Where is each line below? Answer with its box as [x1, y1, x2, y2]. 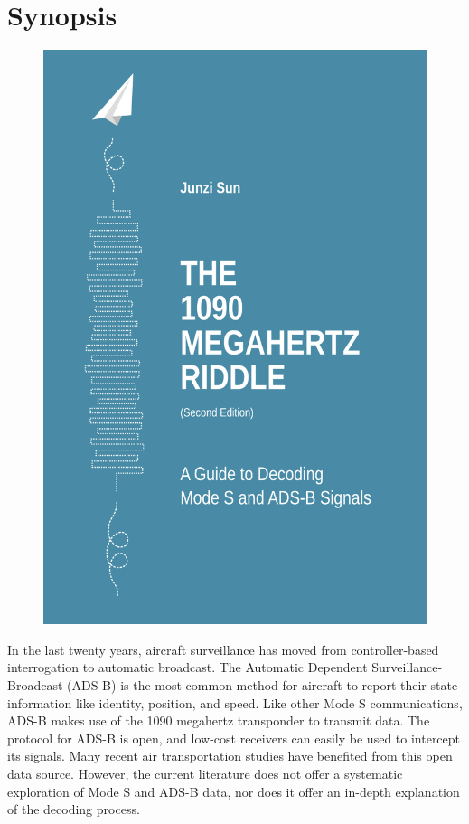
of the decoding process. [7, 800, 140, 819]
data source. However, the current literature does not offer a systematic [7, 763, 403, 782]
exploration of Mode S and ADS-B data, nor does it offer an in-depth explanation [7, 781, 460, 800]
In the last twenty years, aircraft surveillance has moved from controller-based [7, 639, 439, 658]
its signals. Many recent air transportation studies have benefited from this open [7, 746, 453, 765]
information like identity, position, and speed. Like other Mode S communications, [7, 693, 463, 712]
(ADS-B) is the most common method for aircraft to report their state [67, 675, 458, 694]
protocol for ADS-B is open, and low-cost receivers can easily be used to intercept [7, 728, 461, 747]
